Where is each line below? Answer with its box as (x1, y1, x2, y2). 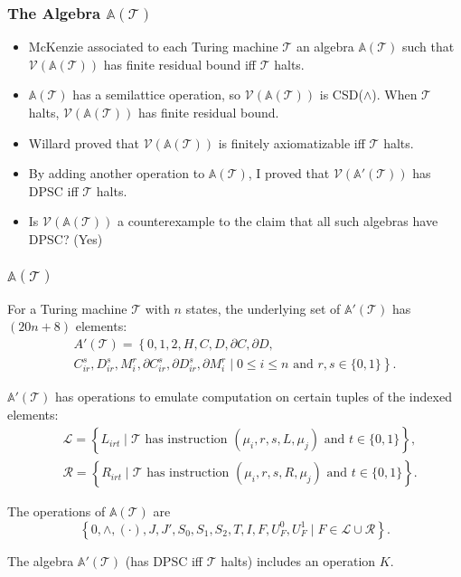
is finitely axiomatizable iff (218, 133, 365, 152)
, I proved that (248, 164, 330, 183)
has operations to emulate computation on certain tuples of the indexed (54, 387, 452, 406)
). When (372, 85, 418, 104)
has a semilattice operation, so (72, 85, 241, 104)
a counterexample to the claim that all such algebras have (118, 212, 438, 231)
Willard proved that (28, 133, 140, 152)
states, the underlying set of (185, 298, 341, 317)
